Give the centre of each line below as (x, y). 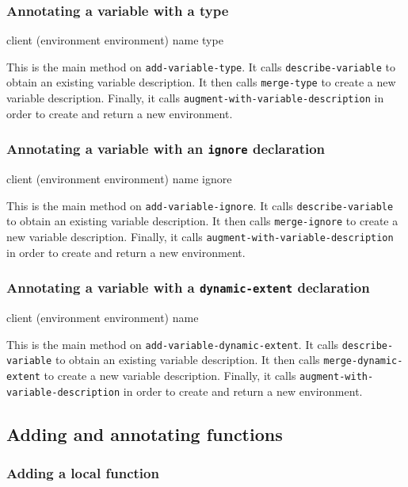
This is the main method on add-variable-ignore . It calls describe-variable (200, 205)
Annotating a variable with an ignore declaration (166, 149)
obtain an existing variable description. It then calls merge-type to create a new (201, 82)
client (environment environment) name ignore (119, 179)
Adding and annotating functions (145, 433)
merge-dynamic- (363, 361)
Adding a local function (83, 473)
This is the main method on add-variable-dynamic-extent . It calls (173, 344)
